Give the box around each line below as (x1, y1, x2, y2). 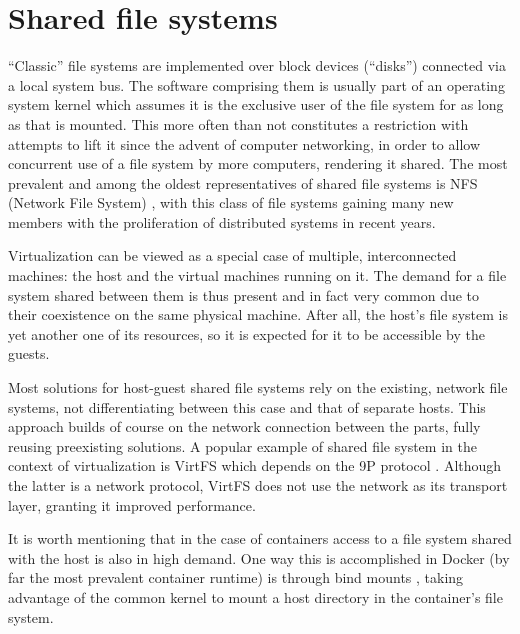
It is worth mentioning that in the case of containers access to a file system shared (8, 528, 512, 549)
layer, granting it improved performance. (8, 494, 256, 515)
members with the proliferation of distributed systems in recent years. (8, 211, 436, 232)
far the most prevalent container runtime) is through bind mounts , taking (8, 567, 464, 588)
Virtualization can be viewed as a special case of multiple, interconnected (8, 245, 457, 266)
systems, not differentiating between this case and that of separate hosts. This (8, 396, 486, 417)
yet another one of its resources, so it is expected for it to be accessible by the (8, 323, 486, 344)
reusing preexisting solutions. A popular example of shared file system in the (8, 435, 477, 456)
